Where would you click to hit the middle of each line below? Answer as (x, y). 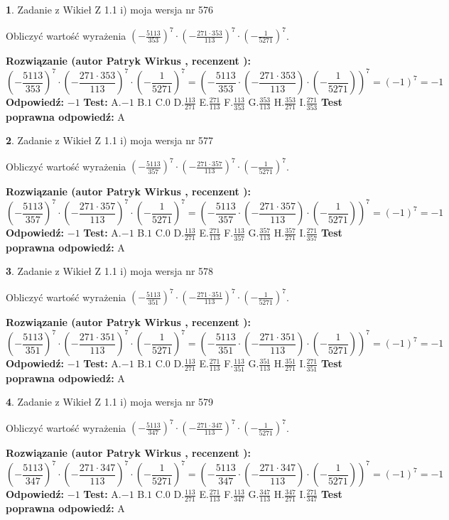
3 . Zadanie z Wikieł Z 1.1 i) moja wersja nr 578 (110, 271)
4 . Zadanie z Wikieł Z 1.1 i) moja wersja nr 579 (110, 402)
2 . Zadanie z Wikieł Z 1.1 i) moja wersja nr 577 (110, 140)
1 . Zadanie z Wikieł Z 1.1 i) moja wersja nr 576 (110, 9)
